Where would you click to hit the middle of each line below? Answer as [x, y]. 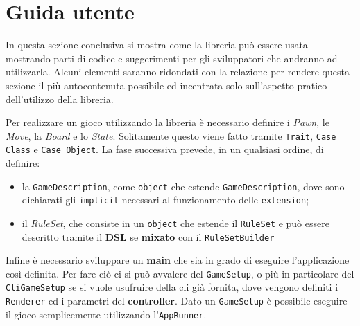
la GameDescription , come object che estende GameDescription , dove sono [183, 186]
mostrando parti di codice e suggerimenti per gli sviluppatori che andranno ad [172, 58]
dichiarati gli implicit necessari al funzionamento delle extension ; [165, 200]
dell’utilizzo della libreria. [60, 99]
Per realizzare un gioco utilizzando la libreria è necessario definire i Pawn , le [168, 122]
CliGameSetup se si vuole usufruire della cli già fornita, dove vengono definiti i [172, 287]
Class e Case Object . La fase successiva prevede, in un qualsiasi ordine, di [165, 149]
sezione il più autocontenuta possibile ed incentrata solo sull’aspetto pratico [166, 85]
